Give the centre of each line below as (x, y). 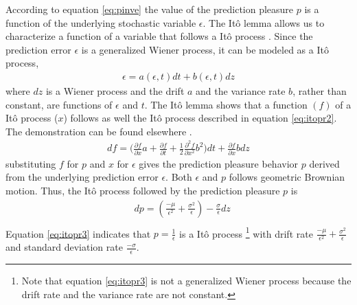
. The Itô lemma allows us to (264, 22)
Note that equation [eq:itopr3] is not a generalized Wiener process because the (186, 281)
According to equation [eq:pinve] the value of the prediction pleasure (150, 9)
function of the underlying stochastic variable (101, 22)
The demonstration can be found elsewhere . (99, 131)
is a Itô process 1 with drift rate (246, 232)
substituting (31, 163)
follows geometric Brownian (287, 177)
